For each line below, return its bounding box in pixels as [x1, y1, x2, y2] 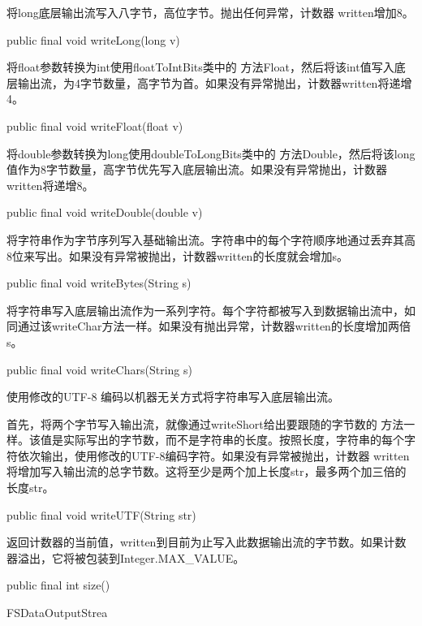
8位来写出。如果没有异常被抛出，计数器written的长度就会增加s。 [6, 247, 348, 264]
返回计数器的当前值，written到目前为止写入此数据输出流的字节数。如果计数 [6, 533, 407, 550]
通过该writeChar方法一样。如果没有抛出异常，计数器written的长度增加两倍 [17, 317, 411, 335]
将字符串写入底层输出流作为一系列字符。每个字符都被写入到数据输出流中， [6, 301, 404, 318]
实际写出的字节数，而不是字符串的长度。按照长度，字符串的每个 [62, 431, 404, 448]
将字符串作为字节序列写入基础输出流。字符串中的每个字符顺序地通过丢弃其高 [6, 231, 416, 248]
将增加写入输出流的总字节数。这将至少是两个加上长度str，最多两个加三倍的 [6, 463, 407, 480]
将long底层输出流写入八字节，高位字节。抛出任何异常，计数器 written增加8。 [6, 4, 414, 20]
